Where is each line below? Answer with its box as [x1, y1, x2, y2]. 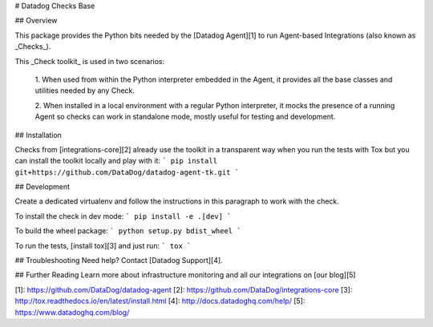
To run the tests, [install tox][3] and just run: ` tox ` [14, 240, 192, 250]
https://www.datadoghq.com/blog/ [14, 307, 130, 317]
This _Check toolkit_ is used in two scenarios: [14, 56, 165, 66]
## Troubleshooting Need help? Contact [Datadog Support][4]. [14, 256, 224, 265]
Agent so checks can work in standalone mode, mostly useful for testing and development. [34, 112, 336, 122]
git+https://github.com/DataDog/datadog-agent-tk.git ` [14, 168, 240, 176]
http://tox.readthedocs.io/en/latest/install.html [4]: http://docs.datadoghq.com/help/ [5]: [14, 297, 306, 306]
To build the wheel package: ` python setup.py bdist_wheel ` [14, 226, 241, 236]
